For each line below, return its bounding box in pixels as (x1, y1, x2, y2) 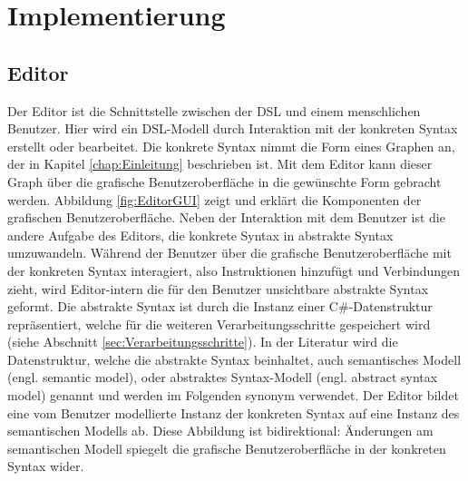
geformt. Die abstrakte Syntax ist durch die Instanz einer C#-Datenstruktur (7, 297, 433, 316)
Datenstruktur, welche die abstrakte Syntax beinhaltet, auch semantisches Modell (7, 349, 462, 368)
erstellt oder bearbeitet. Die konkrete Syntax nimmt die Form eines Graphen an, (7, 136, 455, 155)
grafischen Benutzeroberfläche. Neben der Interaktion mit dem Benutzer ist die (7, 208, 445, 227)
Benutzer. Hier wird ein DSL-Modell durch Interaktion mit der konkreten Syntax (7, 119, 458, 138)
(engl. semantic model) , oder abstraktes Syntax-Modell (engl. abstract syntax (7, 368, 438, 387)
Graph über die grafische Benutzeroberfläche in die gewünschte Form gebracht (7, 172, 442, 191)
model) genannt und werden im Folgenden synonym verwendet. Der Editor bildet (7, 386, 459, 405)
